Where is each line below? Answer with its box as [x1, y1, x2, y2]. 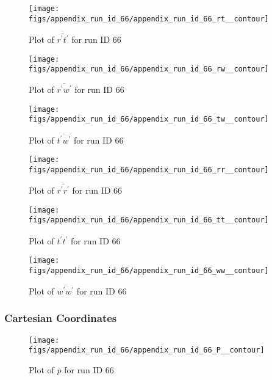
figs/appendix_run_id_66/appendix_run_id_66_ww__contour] [29, 266, 269, 275]
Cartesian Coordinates [4, 310, 117, 326]
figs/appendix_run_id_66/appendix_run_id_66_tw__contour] [29, 115, 269, 124]
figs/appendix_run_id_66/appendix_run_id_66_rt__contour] [29, 14, 269, 23]
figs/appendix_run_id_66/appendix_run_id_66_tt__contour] [29, 216, 269, 225]
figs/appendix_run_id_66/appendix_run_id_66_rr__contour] [29, 166, 269, 175]
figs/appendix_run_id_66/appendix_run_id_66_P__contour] [29, 346, 265, 355]
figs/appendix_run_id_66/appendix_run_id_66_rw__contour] [29, 65, 269, 74]
